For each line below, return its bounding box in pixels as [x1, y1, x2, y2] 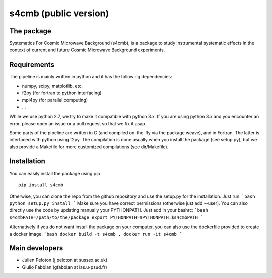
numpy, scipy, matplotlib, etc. [22, 83, 83, 89]
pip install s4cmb [18, 182, 64, 188]
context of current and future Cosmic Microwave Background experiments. [9, 47, 165, 53]
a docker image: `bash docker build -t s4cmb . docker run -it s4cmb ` [9, 231, 182, 237]
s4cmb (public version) [9, 8, 109, 19]
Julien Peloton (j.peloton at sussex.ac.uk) [22, 257, 108, 263]
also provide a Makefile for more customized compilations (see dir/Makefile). [9, 144, 169, 150]
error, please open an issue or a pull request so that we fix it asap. [9, 120, 147, 126]
